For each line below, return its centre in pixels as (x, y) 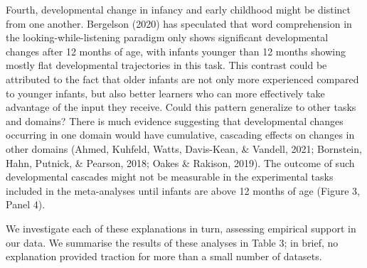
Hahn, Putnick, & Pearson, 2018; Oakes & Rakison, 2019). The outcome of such (180, 162)
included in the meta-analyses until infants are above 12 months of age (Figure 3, (183, 190)
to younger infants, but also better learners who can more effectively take (165, 93)
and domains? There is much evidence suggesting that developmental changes (175, 120)
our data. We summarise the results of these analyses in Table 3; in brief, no (172, 242)
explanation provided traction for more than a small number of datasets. (164, 256)
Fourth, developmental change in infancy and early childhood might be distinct (178, 9)
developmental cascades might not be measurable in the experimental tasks (170, 177)
